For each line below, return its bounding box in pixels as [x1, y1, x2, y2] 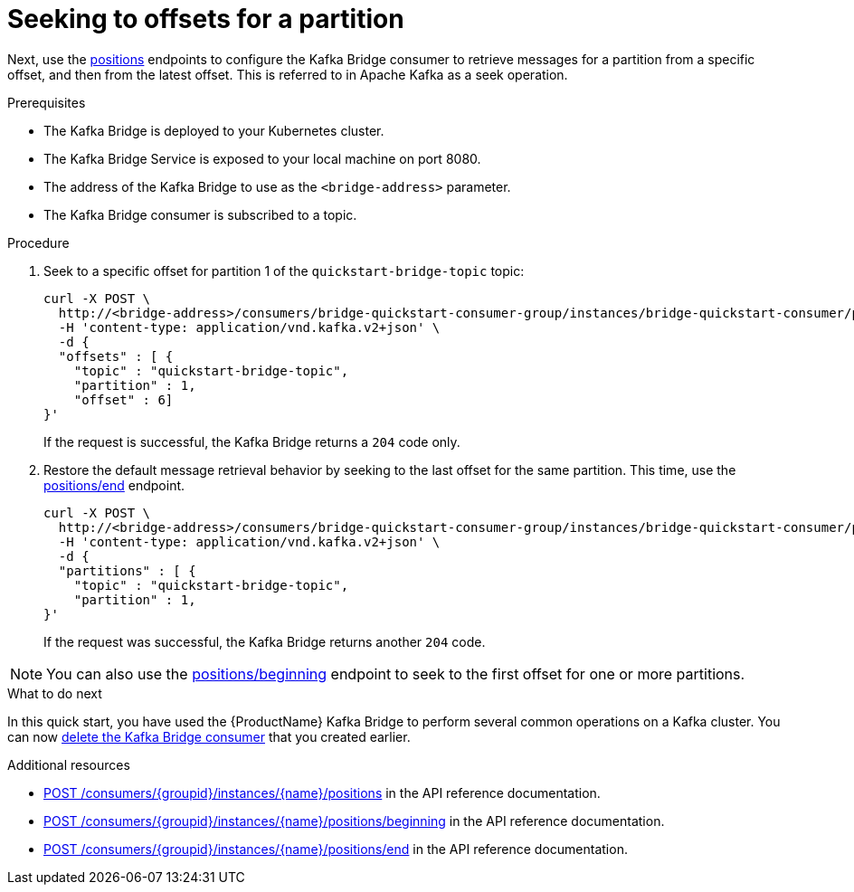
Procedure [7, 234, 70, 251]
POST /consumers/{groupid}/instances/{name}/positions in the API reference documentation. [43, 784, 601, 801]
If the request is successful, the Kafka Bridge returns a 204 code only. [43, 433, 460, 450]
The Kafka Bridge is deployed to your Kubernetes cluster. [43, 122, 384, 138]
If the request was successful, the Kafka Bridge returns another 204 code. [43, 633, 486, 650]
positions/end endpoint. [43, 477, 185, 493]
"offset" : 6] [73, 392, 174, 407]
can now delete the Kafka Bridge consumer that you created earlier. [7, 728, 411, 745]
